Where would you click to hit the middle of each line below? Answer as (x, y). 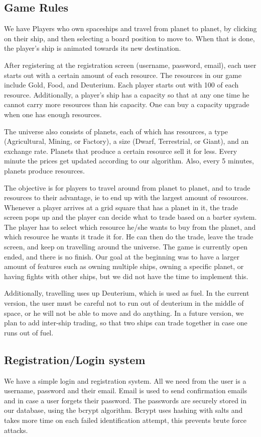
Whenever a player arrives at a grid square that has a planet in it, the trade (121, 207)
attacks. (16, 430)
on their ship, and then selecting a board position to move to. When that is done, (129, 38)
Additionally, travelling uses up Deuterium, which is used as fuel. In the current (127, 293)
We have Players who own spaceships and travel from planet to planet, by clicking (130, 28)
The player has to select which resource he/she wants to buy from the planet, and (130, 227)
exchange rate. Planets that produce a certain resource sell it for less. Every (121, 151)
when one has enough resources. (53, 114)
